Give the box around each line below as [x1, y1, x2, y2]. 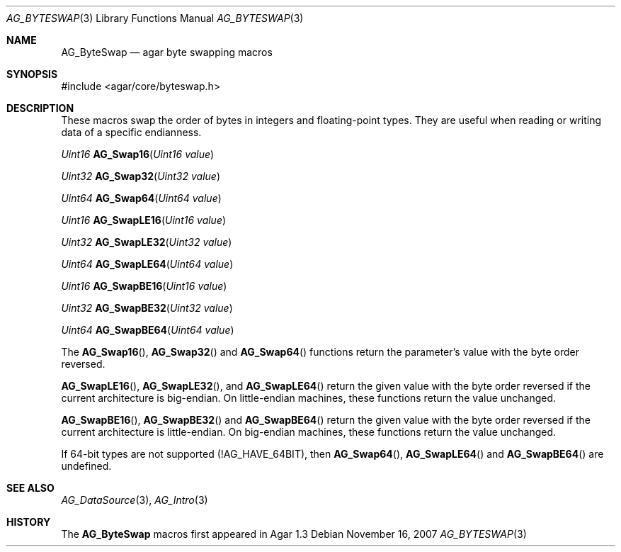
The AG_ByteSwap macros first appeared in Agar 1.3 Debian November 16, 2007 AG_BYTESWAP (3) [61, 528, 527, 540]
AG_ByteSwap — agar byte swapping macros [61, 46, 273, 58]
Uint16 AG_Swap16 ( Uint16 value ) [61, 148, 215, 160]
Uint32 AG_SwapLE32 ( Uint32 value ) [61, 236, 232, 248]
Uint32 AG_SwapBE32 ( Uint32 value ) [61, 302, 233, 314]
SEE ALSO [6, 482, 55, 494]
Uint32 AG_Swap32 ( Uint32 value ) [61, 170, 221, 182]
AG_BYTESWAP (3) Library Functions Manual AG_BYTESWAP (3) [6, 12, 304, 24]
